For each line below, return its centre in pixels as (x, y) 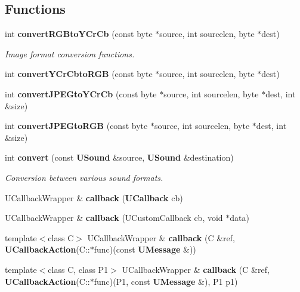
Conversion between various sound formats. (84, 177)
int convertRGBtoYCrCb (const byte (79, 34)
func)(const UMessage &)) (145, 249)
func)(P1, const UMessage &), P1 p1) (166, 281)
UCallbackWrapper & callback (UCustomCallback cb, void (114, 218)
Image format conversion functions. (70, 53)
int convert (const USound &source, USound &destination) (119, 157)
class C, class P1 (78, 269)
